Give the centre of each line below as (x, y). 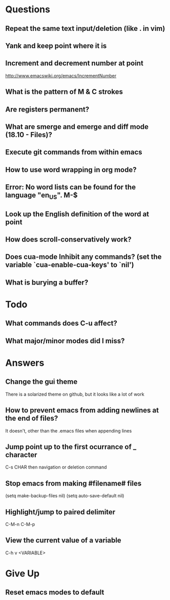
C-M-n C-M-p (20, 524)
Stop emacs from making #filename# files (73, 483)
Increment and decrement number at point (74, 63)
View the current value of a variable (63, 540)
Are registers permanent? (47, 109)
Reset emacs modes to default (55, 593)
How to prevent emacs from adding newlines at (82, 410)
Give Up (23, 574)
